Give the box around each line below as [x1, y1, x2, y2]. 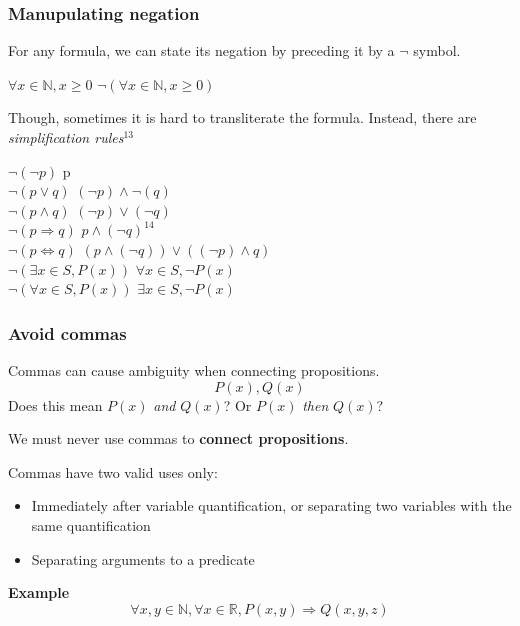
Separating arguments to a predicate [31, 548, 255, 569]
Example [8, 582, 70, 603]
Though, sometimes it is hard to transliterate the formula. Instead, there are [8, 107, 477, 128]
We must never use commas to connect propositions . [8, 428, 349, 449]
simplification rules [8, 127, 124, 147]
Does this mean [8, 394, 103, 415]
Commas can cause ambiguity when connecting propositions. [8, 359, 380, 380]
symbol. [413, 40, 461, 61]
